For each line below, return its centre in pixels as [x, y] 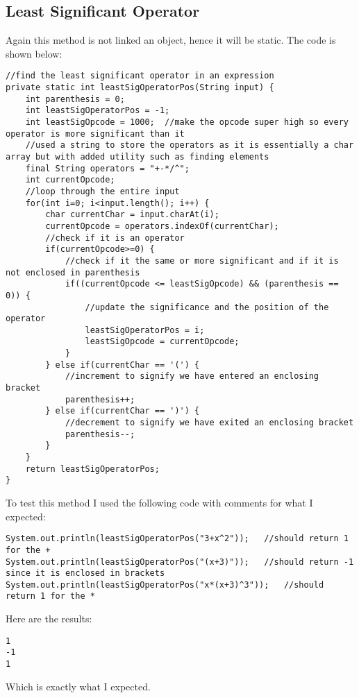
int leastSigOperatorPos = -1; [98, 111]
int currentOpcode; [70, 180]
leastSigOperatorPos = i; [145, 330]
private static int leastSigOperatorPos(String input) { [140, 88]
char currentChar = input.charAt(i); [132, 215]
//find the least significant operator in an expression [140, 76]
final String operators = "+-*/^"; [107, 168]
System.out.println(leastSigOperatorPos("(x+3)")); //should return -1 [180, 562]
